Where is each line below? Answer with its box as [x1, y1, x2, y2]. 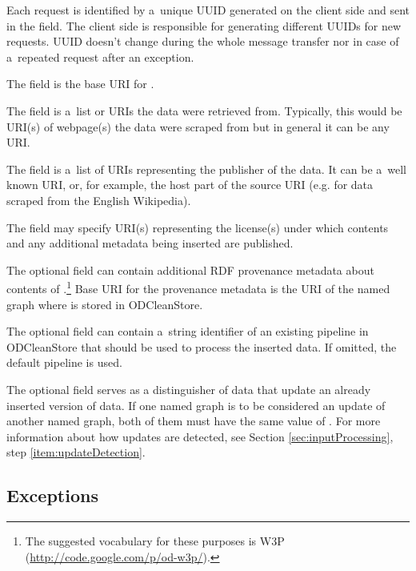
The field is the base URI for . [6, 75, 154, 92]
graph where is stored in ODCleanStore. [6, 296, 203, 312]
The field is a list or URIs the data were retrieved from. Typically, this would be [6, 102, 402, 119]
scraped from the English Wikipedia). [6, 191, 191, 208]
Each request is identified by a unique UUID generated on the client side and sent [6, 2, 410, 18]
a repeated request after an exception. [6, 48, 194, 65]
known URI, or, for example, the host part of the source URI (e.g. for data [6, 176, 374, 193]
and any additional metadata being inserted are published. [6, 235, 294, 251]
